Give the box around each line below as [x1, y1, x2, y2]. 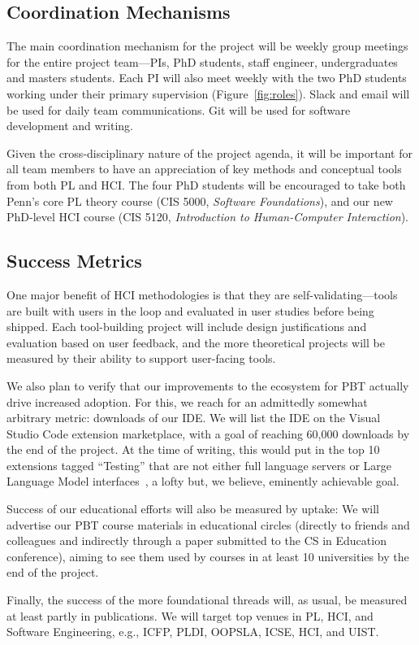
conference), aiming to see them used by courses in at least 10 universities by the [6, 547, 409, 564]
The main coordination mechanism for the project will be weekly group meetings [6, 37, 408, 54]
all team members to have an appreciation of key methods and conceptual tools [6, 160, 402, 177]
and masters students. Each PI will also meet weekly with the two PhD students [6, 69, 407, 86]
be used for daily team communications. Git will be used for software [6, 101, 351, 118]
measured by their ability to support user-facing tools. [6, 350, 276, 367]
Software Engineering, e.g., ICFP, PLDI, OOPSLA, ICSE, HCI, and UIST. [6, 623, 379, 640]
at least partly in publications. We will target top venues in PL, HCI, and [6, 607, 374, 624]
